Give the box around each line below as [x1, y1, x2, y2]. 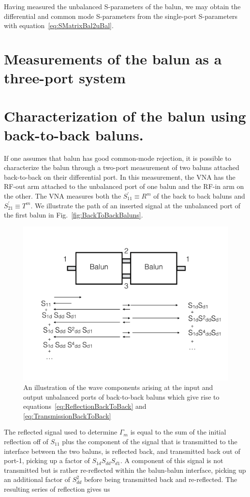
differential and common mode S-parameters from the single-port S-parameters [4, 11, 238, 21]
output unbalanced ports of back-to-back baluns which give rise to [23, 391, 220, 402]
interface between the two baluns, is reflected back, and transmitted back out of [4, 446, 240, 456]
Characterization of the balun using [4, 106, 246, 125]
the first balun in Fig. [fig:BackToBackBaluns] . [4, 210, 143, 220]
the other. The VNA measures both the [4, 191, 121, 201]
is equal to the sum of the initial [130, 427, 226, 437]
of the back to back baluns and [153, 191, 245, 201]
